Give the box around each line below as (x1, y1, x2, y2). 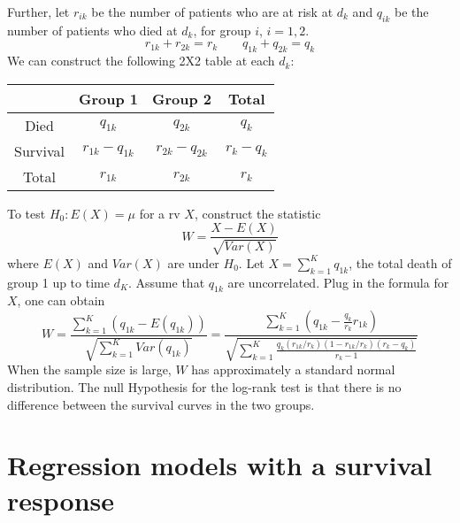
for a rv (139, 204, 180, 222)
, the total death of (349, 253, 452, 272)
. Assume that (128, 273, 205, 291)
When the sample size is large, (7, 360, 172, 379)
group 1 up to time (7, 273, 110, 291)
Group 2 (152, 88, 212, 109)
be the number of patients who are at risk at (91, 3, 333, 20)
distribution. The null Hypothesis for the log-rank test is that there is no (7, 378, 402, 396)
